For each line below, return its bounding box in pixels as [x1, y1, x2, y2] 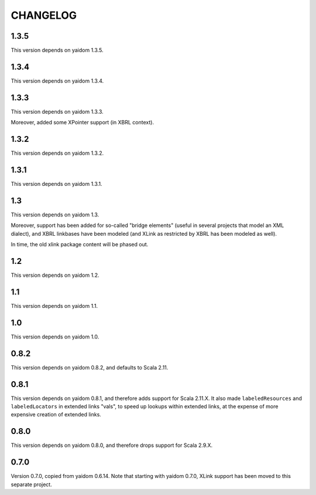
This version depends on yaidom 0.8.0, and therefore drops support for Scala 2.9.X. [11, 442, 213, 449]
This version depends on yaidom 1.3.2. [11, 150, 104, 157]
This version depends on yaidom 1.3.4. [11, 77, 104, 84]
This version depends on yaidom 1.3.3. [11, 108, 104, 115]
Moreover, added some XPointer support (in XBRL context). [11, 119, 154, 126]
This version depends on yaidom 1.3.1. [11, 181, 102, 188]
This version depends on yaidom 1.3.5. [11, 47, 104, 54]
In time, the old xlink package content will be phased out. [11, 241, 149, 248]
